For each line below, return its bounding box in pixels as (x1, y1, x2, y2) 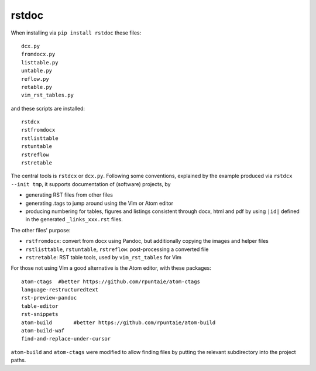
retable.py (21, 84, 53, 90)
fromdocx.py (21, 51, 56, 58)
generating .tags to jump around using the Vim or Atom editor (25, 200, 174, 207)
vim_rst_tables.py (21, 92, 74, 99)
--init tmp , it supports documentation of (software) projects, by (11, 180, 171, 187)
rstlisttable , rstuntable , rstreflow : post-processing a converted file (25, 246, 209, 253)
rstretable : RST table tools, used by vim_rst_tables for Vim (25, 253, 181, 260)
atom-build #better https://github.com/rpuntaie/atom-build (21, 319, 216, 326)
